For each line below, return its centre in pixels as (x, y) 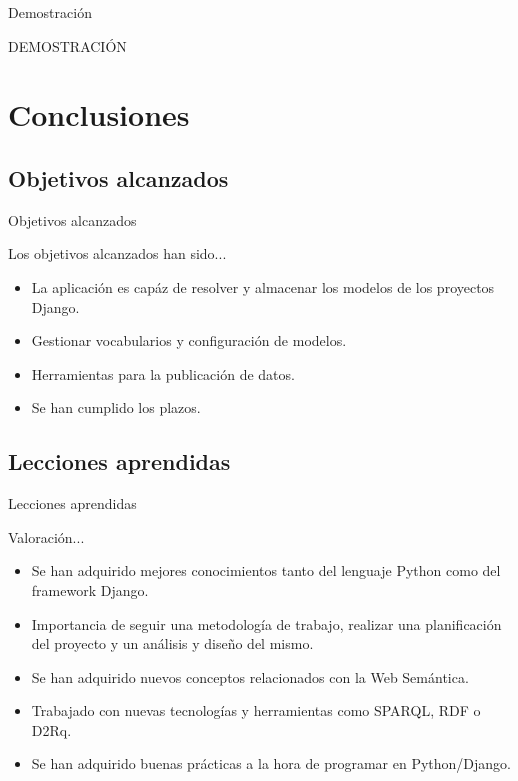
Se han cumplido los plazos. (116, 407)
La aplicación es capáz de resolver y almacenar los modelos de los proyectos (263, 286)
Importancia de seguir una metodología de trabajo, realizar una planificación (266, 623)
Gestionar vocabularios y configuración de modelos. (189, 340)
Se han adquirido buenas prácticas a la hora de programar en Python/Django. (271, 763)
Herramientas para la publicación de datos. (163, 373)
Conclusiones (99, 114)
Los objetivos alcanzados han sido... (117, 253)
